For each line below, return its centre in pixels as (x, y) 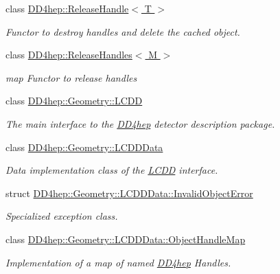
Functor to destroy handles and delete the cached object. (123, 31)
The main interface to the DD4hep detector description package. (140, 123)
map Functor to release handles (71, 77)
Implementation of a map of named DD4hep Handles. (118, 262)
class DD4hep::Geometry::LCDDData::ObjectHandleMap (126, 239)
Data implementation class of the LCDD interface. (112, 170)
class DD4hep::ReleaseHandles (69, 55)
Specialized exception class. (62, 216)
